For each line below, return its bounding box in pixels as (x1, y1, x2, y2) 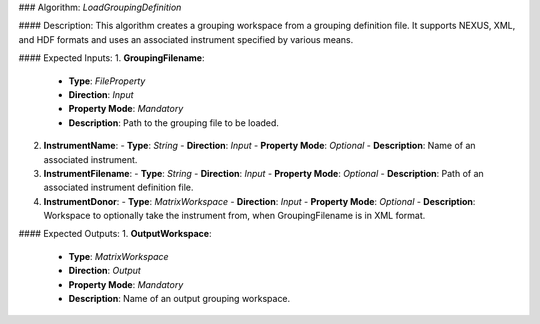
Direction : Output (68, 265, 142, 277)
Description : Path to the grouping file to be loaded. (68, 116, 280, 129)
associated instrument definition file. (43, 181, 194, 194)
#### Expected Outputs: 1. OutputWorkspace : (18, 228, 212, 240)
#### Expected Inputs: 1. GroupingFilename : (18, 52, 205, 64)
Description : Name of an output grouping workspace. (68, 293, 291, 305)
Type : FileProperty (68, 75, 146, 87)
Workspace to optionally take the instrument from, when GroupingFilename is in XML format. (43, 210, 426, 222)
